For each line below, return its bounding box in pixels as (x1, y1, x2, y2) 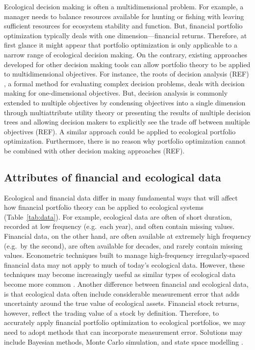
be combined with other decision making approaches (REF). (4, 145, 185, 155)
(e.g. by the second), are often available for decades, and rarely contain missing (4, 240, 243, 250)
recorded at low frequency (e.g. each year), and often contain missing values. (4, 221, 235, 231)
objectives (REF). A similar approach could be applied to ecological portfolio (4, 126, 236, 136)
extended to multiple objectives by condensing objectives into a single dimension (4, 97, 246, 107)
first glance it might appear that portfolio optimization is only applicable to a (4, 40, 237, 50)
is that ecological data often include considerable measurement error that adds (4, 288, 240, 299)
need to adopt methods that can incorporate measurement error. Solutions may (4, 327, 243, 337)
